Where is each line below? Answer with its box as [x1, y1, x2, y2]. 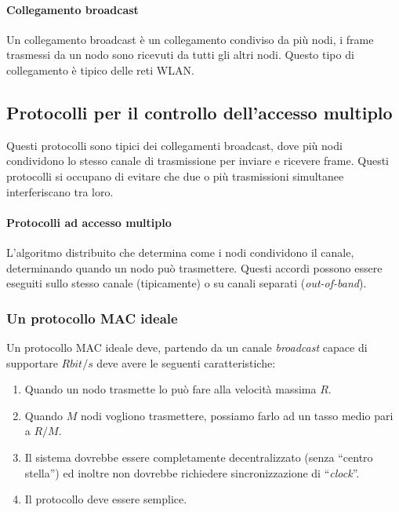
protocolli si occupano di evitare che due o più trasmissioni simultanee [6, 167, 344, 184]
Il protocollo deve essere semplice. [24, 491, 187, 507]
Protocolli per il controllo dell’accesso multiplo [6, 100, 393, 124]
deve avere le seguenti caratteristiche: [96, 354, 276, 371]
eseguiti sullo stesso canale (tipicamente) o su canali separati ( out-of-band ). [6, 275, 367, 291]
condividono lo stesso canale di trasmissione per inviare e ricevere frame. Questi [6, 152, 390, 169]
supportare [6, 354, 58, 371]
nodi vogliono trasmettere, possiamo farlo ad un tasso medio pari [80, 407, 394, 423]
